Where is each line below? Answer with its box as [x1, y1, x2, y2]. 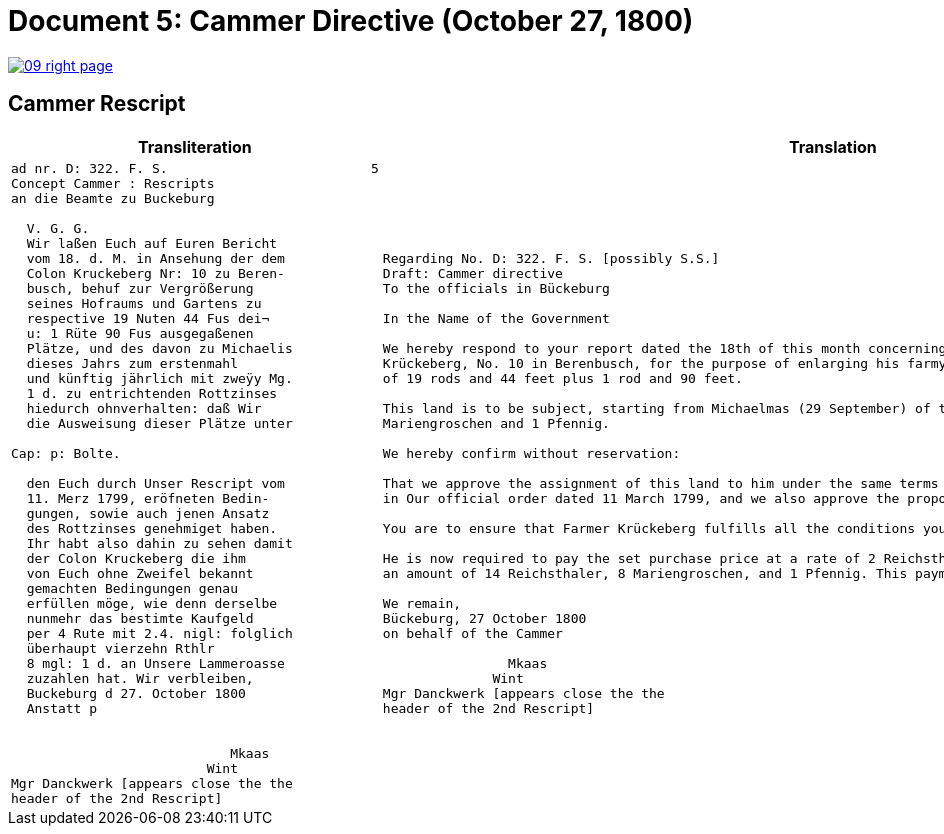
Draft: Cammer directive [382, 265, 563, 281]
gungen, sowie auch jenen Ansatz [26, 505, 270, 521]
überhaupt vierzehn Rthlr [26, 640, 215, 656]
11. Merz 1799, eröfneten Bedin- [26, 490, 270, 506]
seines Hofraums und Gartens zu [26, 295, 262, 311]
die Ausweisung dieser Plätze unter [26, 415, 293, 431]
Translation [788, 136, 877, 157]
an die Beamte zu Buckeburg [11, 190, 215, 206]
